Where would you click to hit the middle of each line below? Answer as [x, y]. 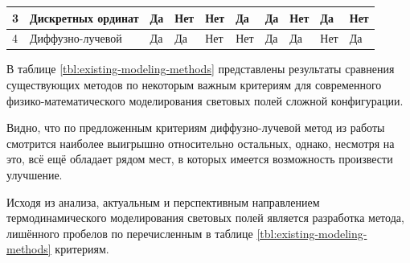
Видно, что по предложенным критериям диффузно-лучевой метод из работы [196, 127]
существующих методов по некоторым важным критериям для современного [194, 85]
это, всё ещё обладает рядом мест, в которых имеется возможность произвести [200, 159]
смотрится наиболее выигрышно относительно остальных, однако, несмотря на [201, 143]
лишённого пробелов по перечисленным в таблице [130, 233]
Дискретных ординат [84, 17]
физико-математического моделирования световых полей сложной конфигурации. [205, 100]
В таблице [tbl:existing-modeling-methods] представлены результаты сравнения [201, 69]
